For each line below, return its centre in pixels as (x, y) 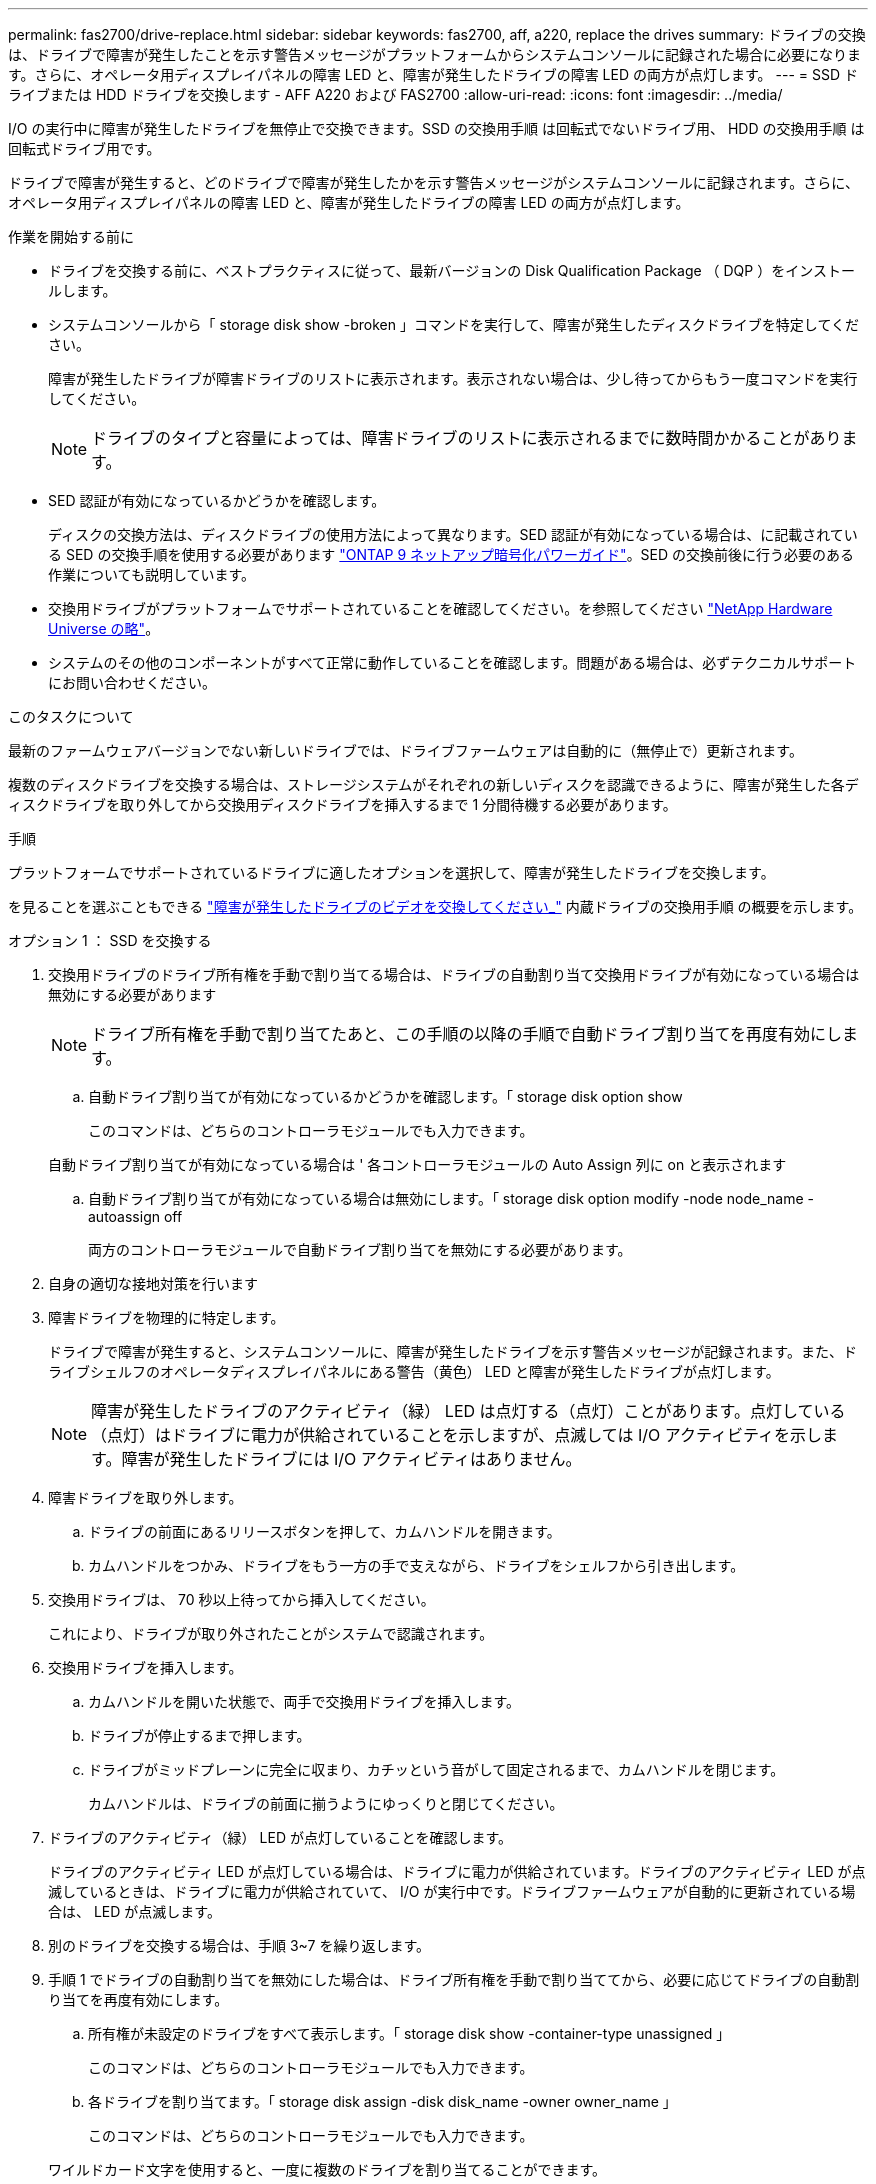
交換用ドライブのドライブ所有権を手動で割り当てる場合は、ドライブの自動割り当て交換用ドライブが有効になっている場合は (454, 974)
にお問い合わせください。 (132, 682)
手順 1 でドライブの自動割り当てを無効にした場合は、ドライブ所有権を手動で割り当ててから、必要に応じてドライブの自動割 (454, 1979)
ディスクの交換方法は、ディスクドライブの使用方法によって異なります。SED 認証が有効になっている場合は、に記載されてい (453, 534)
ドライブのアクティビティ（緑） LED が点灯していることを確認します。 (280, 1837)
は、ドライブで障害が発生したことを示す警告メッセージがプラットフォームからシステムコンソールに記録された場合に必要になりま (434, 54)
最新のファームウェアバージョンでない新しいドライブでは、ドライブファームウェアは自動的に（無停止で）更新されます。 (405, 750)
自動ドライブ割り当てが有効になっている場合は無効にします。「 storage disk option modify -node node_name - (451, 1198)
